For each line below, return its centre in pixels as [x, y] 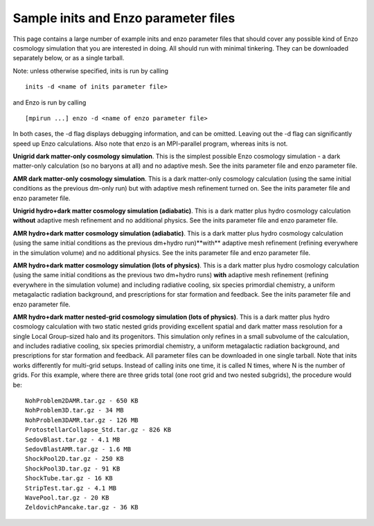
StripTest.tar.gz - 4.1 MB [71, 488]
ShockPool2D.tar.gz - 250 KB [74, 459]
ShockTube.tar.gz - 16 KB [69, 479]
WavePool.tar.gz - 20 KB [67, 498]
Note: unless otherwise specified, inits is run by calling [91, 71]
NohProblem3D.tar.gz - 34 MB [74, 410]
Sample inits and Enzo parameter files [124, 18]
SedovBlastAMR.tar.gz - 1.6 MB [78, 449]
